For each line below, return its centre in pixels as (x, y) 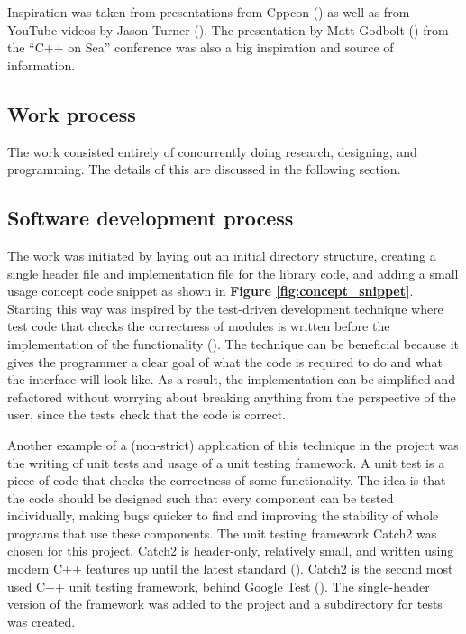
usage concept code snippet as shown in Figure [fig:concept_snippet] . (210, 291)
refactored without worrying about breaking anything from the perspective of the (232, 396)
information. (41, 64)
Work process (72, 113)
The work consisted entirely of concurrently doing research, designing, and (212, 151)
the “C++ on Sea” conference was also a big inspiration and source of (201, 47)
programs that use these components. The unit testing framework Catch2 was (222, 533)
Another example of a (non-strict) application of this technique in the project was (233, 444)
